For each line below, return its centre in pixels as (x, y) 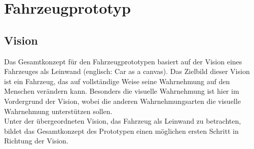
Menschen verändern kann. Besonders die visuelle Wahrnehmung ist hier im (122, 91)
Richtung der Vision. (36, 141)
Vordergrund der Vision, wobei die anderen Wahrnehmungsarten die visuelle (122, 101)
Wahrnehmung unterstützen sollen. (58, 111)
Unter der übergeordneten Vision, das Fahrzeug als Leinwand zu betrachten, (123, 121)
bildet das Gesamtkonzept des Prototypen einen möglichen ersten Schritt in (121, 131)
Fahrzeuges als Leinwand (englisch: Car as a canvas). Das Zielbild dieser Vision (127, 71)
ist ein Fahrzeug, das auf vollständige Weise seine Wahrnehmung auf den (117, 81)
